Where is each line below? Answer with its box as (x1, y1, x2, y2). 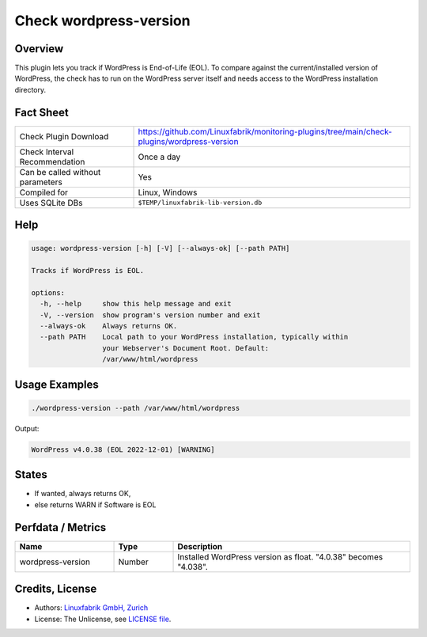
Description (177, 540, 223, 552)
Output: (14, 423, 40, 433)
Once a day (138, 151, 181, 162)
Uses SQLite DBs (19, 197, 83, 208)
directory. (14, 85, 47, 94)
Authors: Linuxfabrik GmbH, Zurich (34, 603, 149, 612)
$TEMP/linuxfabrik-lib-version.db (138, 199, 263, 207)
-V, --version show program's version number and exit (40, 310, 261, 320)
